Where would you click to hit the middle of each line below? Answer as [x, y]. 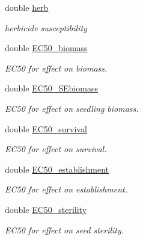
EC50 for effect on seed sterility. [65, 229]
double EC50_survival [46, 128]
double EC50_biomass [46, 48]
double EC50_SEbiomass [51, 88]
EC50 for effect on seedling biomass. [72, 108]
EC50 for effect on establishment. [66, 189]
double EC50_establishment [57, 169]
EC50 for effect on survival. [56, 149]
